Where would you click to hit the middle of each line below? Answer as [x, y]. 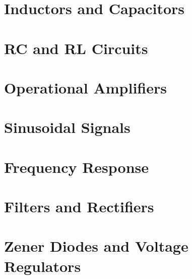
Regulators [43, 266]
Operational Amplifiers [85, 87]
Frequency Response [77, 167]
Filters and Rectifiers [79, 206]
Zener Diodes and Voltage [96, 246]
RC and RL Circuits [76, 48]
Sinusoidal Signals [67, 127]
